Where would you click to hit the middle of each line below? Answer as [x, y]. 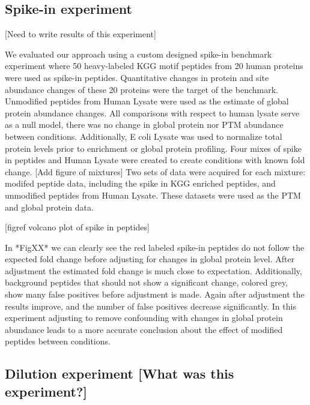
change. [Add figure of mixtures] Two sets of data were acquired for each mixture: [155, 171]
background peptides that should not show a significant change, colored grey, [147, 282]
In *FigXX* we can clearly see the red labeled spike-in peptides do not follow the [155, 247]
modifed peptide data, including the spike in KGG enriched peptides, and [140, 183]
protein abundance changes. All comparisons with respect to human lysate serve [152, 112]
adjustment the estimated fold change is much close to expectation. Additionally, [153, 270]
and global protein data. [49, 207]
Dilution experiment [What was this [120, 373]
